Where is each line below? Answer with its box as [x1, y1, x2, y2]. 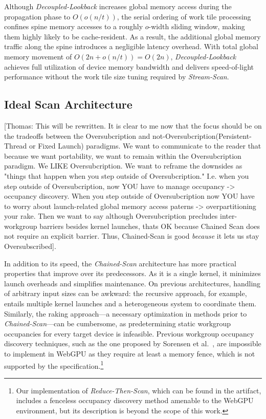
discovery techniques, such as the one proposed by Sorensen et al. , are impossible [4, 338, 261, 349]
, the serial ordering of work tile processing [117, 11, 251, 22]
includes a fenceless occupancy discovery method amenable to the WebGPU [16, 395, 254, 406]
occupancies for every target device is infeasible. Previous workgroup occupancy [4, 328, 254, 339]
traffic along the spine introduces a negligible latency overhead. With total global [4, 41, 258, 52]
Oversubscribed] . [4, 241, 56, 252]
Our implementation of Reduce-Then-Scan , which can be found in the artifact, [16, 385, 261, 395]
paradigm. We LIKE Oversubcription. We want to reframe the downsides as [4, 160, 242, 171]
